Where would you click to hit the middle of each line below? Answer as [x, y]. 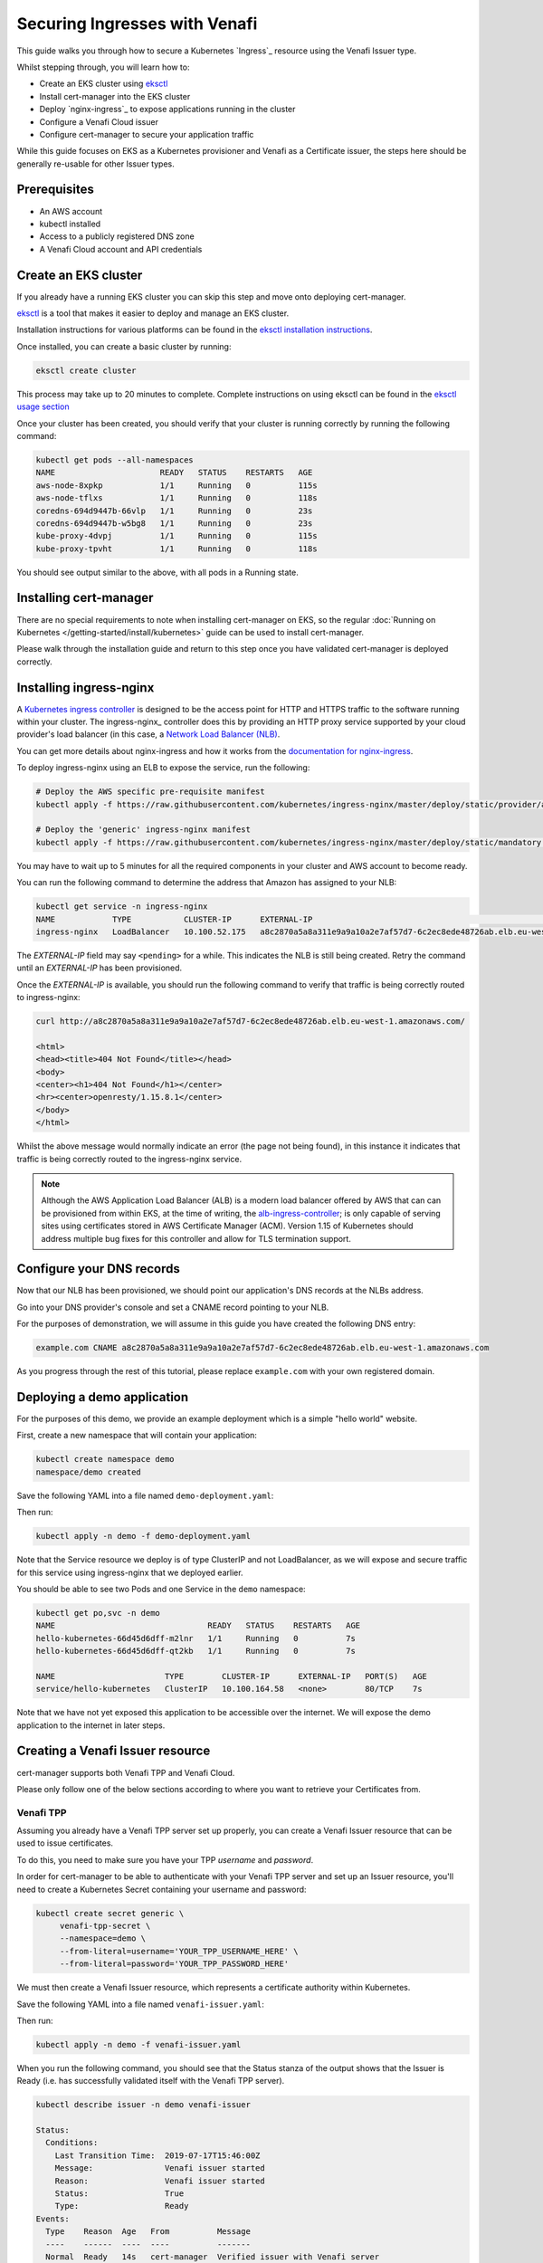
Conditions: [72, 2143]
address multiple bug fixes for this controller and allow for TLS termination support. [196, 1238]
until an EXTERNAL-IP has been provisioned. [100, 968]
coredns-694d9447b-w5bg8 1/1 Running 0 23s [174, 523]
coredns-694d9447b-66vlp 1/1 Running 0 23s [174, 511]
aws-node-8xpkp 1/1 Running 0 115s [176, 485]
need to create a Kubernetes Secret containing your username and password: [162, 1889]
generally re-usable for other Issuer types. [96, 164]
